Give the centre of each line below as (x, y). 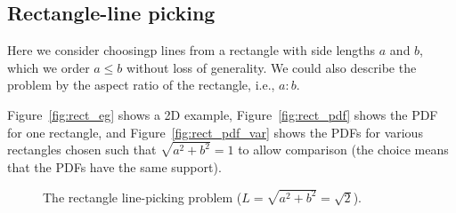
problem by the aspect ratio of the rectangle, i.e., (141, 85)
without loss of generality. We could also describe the (272, 67)
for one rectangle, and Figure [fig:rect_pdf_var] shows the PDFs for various (215, 132)
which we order (49, 67)
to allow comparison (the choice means (343, 150)
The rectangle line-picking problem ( (142, 197)
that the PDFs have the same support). (114, 167)
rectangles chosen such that (82, 150)
